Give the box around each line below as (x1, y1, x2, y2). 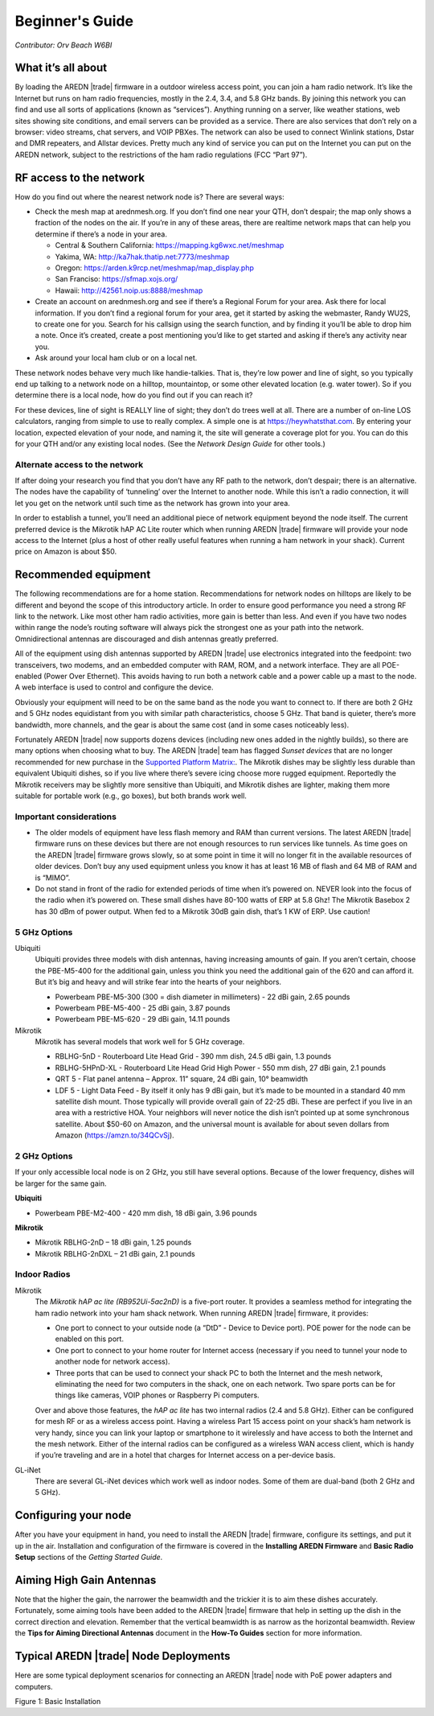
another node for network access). (55, 1356, 170, 1367)
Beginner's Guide (14, 12, 134, 30)
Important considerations (14, 811, 117, 822)
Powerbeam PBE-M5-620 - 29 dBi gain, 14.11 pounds (55, 1014, 231, 1024)
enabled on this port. (55, 1334, 125, 1344)
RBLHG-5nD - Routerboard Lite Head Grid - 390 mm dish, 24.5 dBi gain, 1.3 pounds (55, 1051, 332, 1061)
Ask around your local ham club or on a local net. (35, 353, 198, 363)
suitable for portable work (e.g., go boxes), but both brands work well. (14, 791, 247, 800)
